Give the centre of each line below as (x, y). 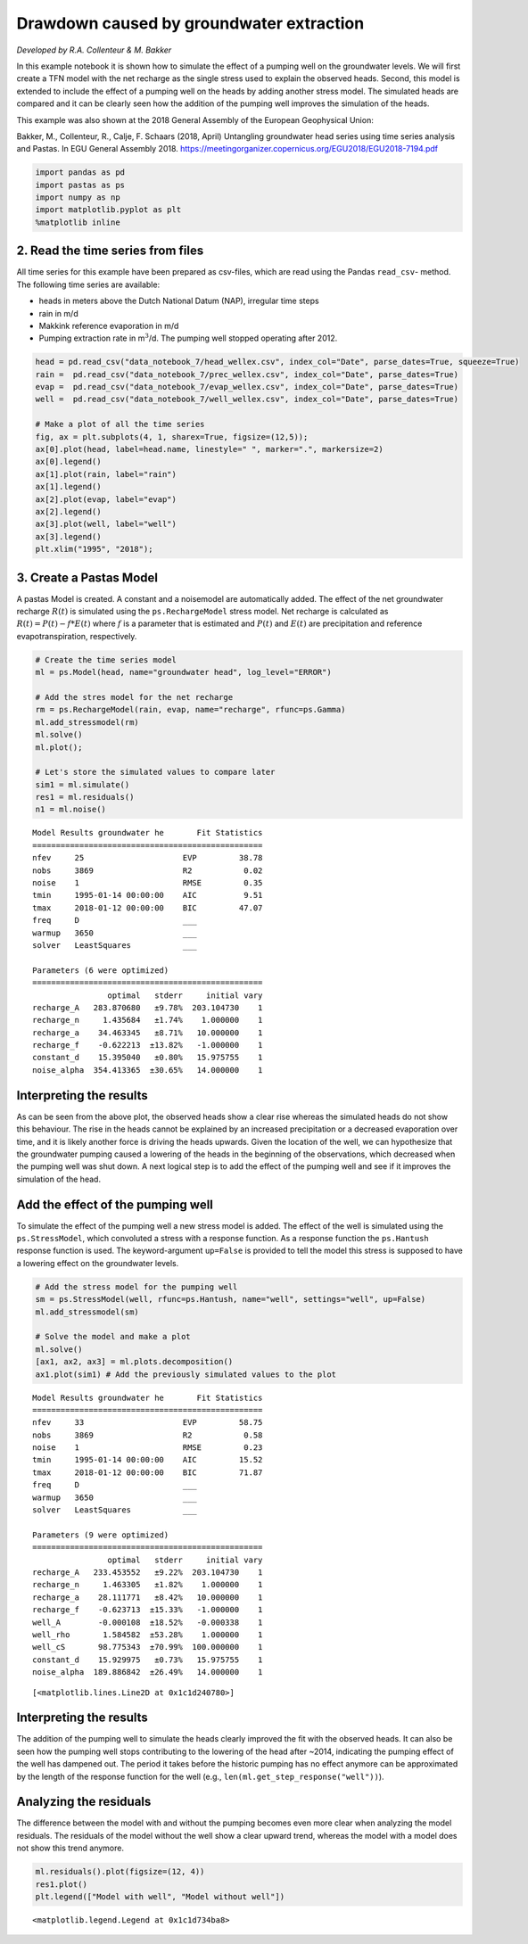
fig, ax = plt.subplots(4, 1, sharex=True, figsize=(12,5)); (172, 437)
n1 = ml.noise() (71, 810)
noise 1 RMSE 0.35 (148, 883)
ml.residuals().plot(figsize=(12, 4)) (120, 1872)
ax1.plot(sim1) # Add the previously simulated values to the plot (186, 1374)
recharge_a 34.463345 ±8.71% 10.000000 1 (148, 1033)
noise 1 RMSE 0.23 (148, 1448)
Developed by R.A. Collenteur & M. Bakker (94, 50)
